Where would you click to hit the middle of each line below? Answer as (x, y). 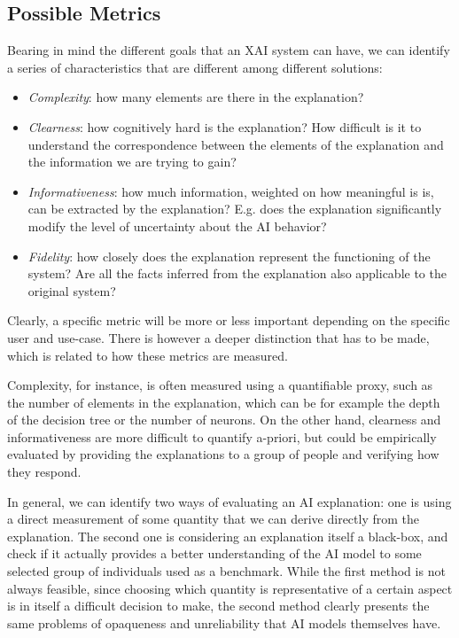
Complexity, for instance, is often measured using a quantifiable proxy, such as (220, 385)
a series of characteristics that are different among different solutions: (195, 67)
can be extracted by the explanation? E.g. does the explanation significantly (235, 209)
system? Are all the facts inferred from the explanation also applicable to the (237, 273)
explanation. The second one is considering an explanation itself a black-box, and (228, 536)
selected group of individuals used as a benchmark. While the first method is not (226, 571)
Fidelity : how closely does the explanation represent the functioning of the (229, 256)
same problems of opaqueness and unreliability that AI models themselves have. (224, 622)
